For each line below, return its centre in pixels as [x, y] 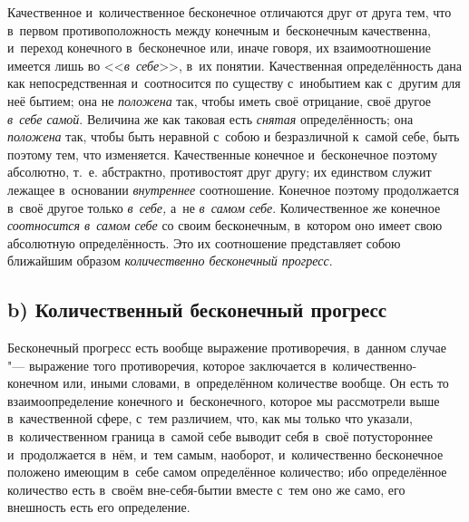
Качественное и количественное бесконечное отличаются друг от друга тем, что [230, 12]
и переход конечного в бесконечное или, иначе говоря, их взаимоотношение [219, 48]
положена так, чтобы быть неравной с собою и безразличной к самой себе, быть [234, 136]
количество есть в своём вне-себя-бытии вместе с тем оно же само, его [206, 489]
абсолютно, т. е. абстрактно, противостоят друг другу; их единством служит [220, 172]
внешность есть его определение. [99, 507]
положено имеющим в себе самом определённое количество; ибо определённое [227, 472]
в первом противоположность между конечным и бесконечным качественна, [219, 29]
